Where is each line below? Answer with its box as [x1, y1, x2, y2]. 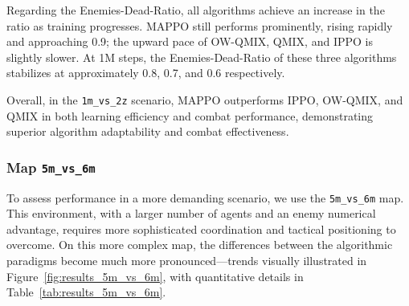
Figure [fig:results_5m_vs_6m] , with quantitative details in [6, 267, 304, 284]
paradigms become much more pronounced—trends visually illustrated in [6, 252, 367, 269]
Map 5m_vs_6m [6, 157, 96, 177]
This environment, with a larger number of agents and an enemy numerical [6, 205, 376, 222]
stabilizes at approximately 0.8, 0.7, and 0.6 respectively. [6, 64, 285, 81]
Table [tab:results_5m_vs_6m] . [6, 284, 166, 300]
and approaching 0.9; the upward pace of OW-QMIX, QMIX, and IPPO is [6, 33, 373, 50]
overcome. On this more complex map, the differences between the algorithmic [6, 236, 393, 253]
